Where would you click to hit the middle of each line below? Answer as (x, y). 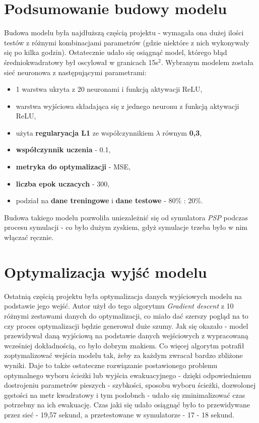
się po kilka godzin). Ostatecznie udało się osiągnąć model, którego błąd (116, 52)
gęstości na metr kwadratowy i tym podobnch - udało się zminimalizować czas (125, 395)
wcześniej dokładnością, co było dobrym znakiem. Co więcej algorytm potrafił (124, 345)
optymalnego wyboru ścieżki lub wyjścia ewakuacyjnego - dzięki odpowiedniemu (128, 375)
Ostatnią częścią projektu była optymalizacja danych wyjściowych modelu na (123, 296)
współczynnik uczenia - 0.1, (63, 149)
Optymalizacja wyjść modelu (106, 271)
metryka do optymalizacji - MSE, (73, 167)
